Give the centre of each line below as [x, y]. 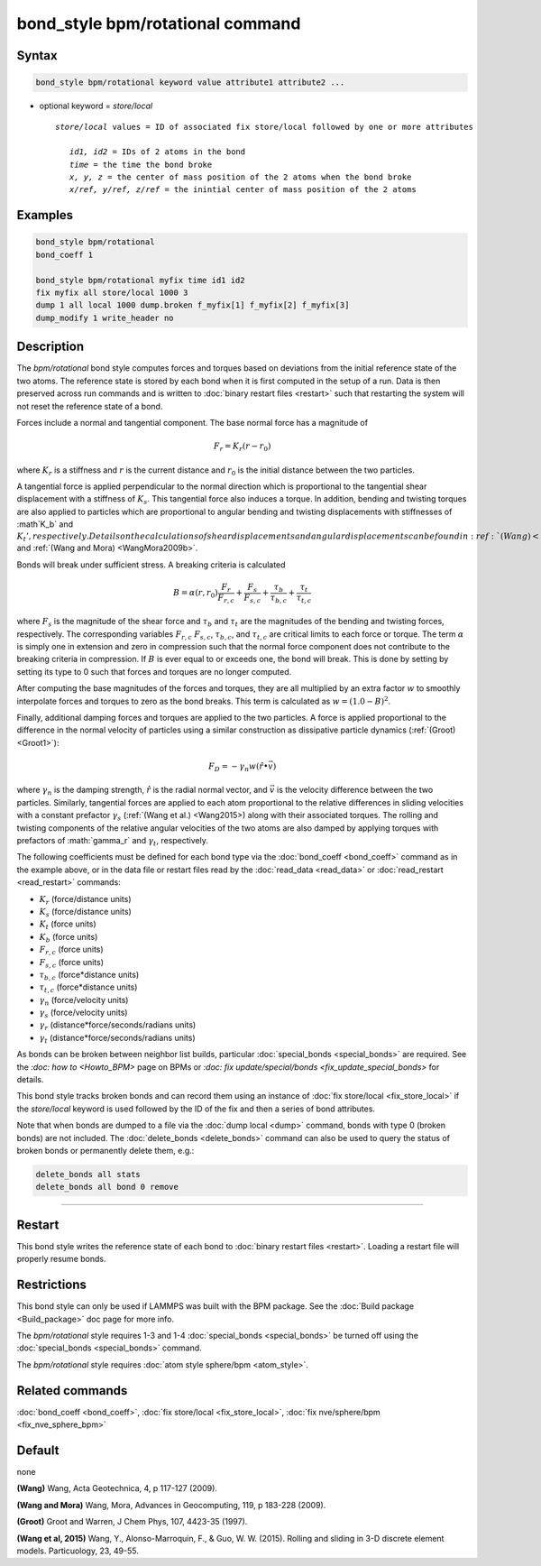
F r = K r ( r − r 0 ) [242, 447]
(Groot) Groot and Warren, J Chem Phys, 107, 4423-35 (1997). [132, 1522]
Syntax [37, 55]
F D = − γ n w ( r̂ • [238, 767]
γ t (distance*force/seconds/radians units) [117, 1039]
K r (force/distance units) [85, 900]
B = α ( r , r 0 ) [195, 594]
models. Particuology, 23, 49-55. [78, 1551]
